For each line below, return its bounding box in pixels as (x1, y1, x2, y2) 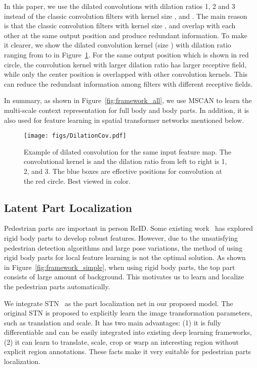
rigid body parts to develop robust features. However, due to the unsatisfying (4, 232, 238, 243)
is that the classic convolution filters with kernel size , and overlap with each (4, 20, 236, 31)
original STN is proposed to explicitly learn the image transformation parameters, (4, 308, 252, 318)
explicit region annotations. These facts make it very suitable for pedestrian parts (4, 346, 251, 357)
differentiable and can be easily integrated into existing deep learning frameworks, (4, 327, 252, 337)
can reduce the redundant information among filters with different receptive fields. (4, 78, 253, 89)
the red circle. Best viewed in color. (24, 175, 131, 186)
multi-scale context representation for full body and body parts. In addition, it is (4, 105, 249, 115)
